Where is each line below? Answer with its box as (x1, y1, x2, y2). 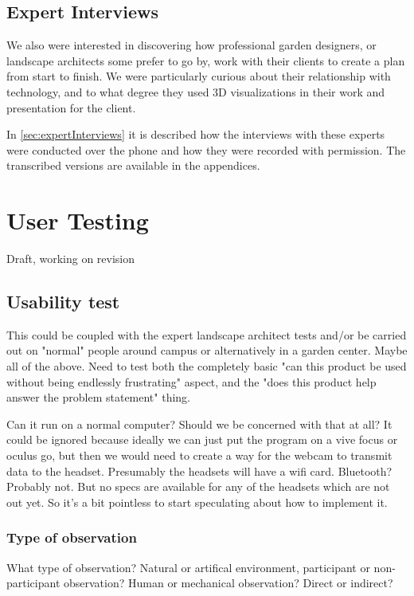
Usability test (6, 289, 120, 314)
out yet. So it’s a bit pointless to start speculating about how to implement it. (6, 493, 388, 510)
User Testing (6, 204, 149, 237)
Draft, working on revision (6, 250, 135, 267)
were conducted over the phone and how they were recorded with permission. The (6, 141, 406, 158)
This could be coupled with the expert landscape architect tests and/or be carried (6, 326, 407, 343)
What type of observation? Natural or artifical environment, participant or (6, 559, 370, 575)
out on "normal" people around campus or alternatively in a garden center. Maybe (6, 342, 408, 359)
